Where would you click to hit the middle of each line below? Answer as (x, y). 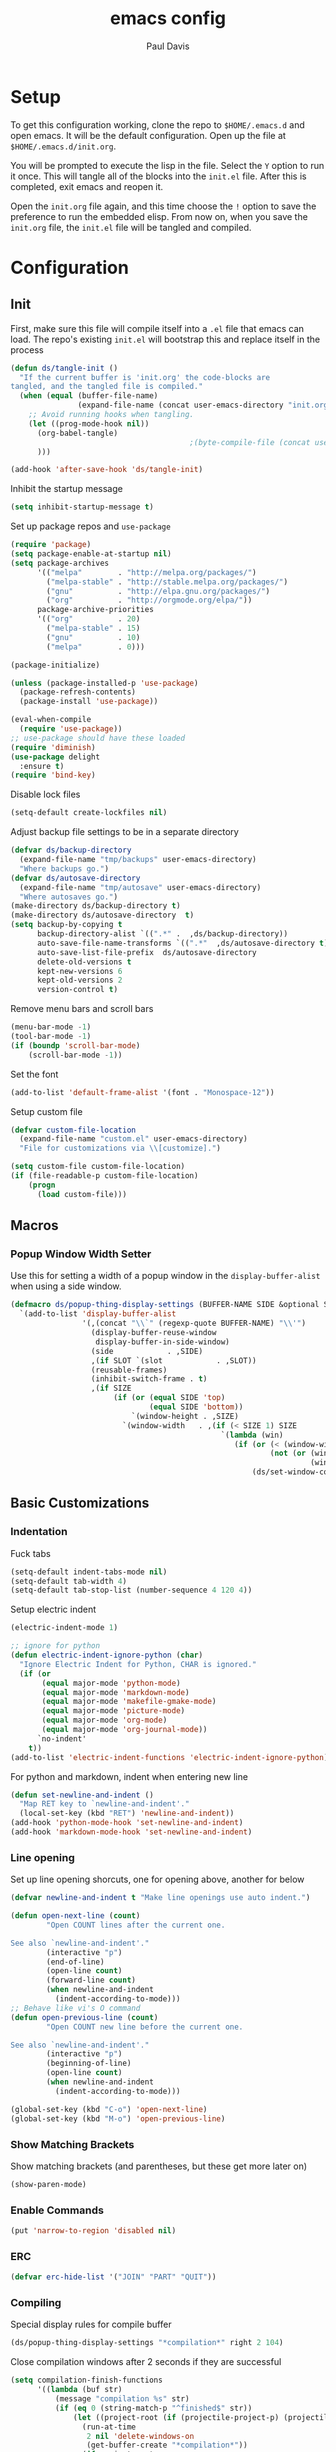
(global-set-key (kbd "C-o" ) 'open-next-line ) (109, 2109)
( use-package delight (55, 757)
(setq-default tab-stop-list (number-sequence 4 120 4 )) (131, 1590)
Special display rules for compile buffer (91, 2324)
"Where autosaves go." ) (68, 897)
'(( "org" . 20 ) (88, 619)
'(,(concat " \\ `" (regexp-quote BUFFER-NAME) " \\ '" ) (194, 1323)
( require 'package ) (51, 545)
